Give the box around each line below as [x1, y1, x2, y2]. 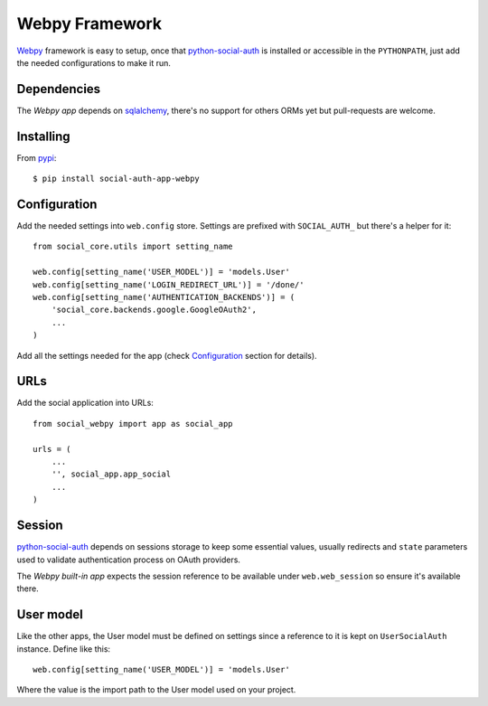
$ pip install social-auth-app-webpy [33, 174, 201, 184]
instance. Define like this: [16, 643, 111, 654]
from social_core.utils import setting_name [33, 241, 234, 252]
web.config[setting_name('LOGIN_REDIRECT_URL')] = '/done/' [33, 279, 305, 289]
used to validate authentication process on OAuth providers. [16, 554, 241, 565]
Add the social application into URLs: [16, 398, 154, 409]
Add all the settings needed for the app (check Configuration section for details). [16, 350, 317, 361]
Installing [16, 128, 71, 144]
